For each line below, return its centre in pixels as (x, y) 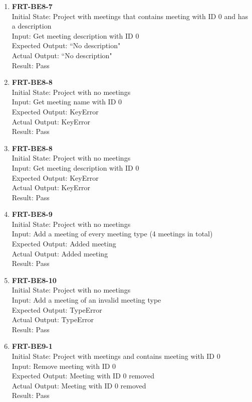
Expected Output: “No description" (66, 45)
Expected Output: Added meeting (64, 244)
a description (32, 26)
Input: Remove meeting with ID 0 (64, 366)
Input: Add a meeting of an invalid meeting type (86, 300)
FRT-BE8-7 (32, 6)
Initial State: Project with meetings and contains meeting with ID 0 (116, 356)
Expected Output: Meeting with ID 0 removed (83, 376)
